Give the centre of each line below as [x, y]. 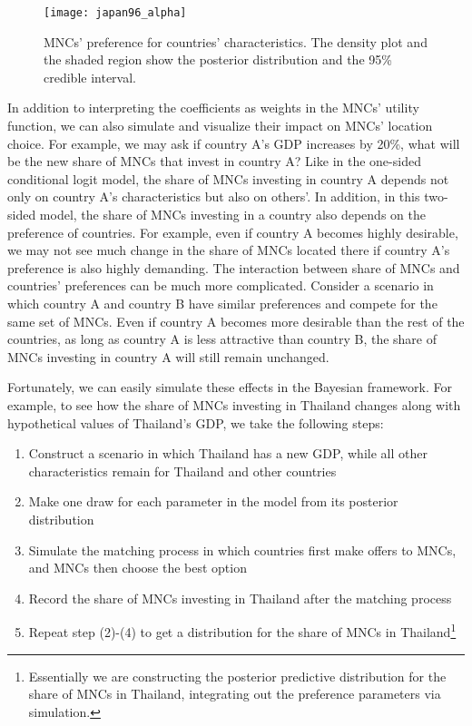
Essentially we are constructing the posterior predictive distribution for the [237, 676]
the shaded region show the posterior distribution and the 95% [218, 59]
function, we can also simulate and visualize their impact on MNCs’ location [220, 126]
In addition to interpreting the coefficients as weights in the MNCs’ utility [213, 108]
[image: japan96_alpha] [115, 13]
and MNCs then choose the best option [138, 568]
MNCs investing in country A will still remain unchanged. [168, 356]
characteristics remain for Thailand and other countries [182, 471]
